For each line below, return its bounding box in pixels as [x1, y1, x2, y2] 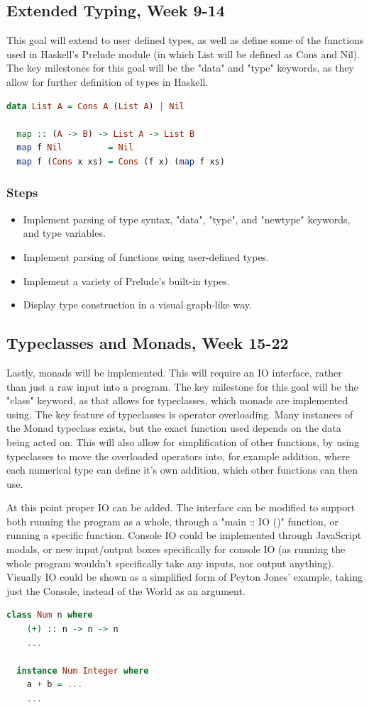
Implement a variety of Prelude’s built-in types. [23, 273, 230, 288]
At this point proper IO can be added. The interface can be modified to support [6, 500, 356, 515]
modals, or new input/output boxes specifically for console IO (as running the [6, 542, 346, 557]
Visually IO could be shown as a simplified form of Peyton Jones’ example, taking [6, 569, 363, 584]
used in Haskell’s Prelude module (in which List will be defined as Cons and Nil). [6, 46, 360, 61]
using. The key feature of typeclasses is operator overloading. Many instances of [6, 406, 353, 421]
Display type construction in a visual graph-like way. [23, 297, 252, 312]
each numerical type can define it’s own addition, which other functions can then [6, 462, 358, 477]
